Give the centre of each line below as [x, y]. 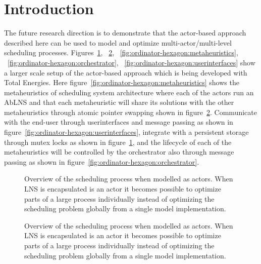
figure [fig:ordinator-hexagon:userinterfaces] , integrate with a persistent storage [126, 132]
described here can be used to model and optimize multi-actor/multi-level [118, 42]
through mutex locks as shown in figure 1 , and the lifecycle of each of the [118, 142]
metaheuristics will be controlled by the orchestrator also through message [119, 152]
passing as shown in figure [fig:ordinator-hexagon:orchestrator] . [102, 161]
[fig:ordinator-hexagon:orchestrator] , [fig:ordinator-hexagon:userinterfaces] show [132, 62]
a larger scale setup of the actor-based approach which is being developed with [126, 72]
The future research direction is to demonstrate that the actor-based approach [125, 33]
